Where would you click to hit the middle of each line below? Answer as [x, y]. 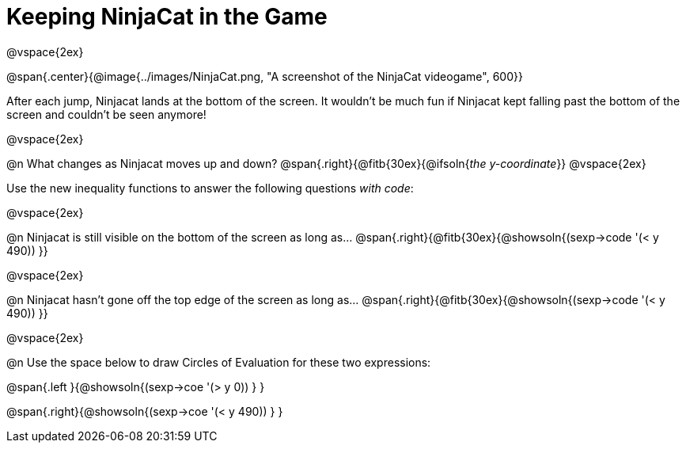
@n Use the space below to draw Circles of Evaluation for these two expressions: [219, 362]
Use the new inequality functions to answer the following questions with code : [210, 188]
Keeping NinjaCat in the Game [167, 17]
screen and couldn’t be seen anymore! [106, 114]
